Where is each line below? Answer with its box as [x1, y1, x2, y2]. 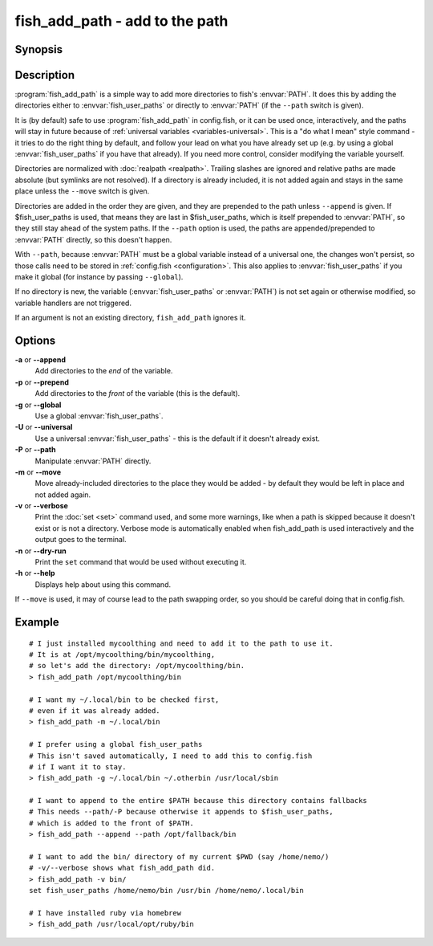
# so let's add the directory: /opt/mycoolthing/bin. [29, 661, 245, 671]
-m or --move [14, 467, 62, 477]
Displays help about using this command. [34, 579, 172, 589]
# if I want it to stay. [29, 762, 127, 771]
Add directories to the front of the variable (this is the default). [34, 389, 241, 398]
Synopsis [14, 43, 63, 56]
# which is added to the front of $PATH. [29, 818, 194, 827]
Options [14, 333, 56, 347]
